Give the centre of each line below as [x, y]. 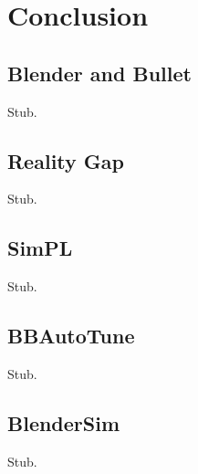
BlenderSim [64, 422]
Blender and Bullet [99, 73]
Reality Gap [66, 160]
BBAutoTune [71, 336]
